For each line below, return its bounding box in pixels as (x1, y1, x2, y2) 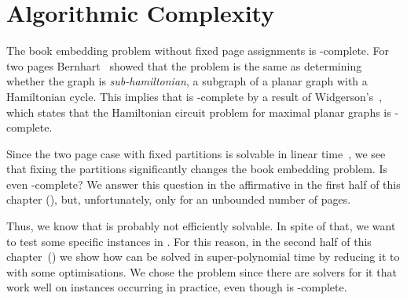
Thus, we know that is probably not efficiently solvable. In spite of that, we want (6, 218, 396, 234)
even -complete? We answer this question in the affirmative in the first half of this (6, 175, 401, 192)
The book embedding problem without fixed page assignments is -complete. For (6, 42, 390, 59)
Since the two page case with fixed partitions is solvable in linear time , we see (6, 145, 386, 161)
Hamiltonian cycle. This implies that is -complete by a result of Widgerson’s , (6, 88, 383, 104)
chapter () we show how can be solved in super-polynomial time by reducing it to (6, 248, 400, 265)
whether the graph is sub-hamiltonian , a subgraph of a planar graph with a (6, 73, 368, 89)
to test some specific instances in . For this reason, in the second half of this (6, 233, 372, 249)
